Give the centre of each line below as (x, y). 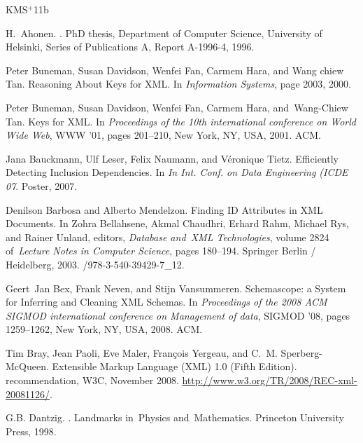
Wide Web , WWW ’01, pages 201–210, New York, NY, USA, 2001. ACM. (163, 135)
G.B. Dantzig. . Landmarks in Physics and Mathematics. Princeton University (175, 417)
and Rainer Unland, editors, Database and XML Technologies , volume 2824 (168, 237)
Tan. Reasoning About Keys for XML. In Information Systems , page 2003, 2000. (178, 84)
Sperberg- (301, 352)
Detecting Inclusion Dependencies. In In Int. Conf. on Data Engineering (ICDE (177, 172)
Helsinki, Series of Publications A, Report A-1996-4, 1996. (130, 47)
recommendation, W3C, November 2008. (92, 380)
